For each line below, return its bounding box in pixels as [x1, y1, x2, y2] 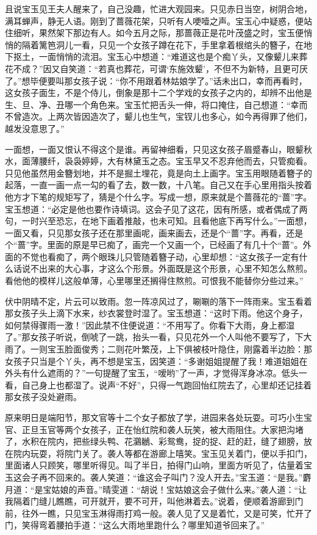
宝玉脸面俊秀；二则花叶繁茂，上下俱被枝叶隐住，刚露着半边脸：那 [47, 343, 312, 355]
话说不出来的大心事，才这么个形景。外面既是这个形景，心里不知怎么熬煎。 [13, 262, 312, 275]
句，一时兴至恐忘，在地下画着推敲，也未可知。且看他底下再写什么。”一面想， [5, 214, 312, 227]
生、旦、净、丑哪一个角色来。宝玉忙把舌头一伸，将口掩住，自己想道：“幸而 [5, 98, 308, 111]
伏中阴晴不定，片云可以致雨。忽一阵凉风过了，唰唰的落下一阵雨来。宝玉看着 [5, 294, 312, 307]
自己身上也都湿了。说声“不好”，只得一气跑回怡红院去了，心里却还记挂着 [21, 378, 312, 391]
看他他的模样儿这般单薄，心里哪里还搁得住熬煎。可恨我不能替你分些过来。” [5, 274, 304, 287]
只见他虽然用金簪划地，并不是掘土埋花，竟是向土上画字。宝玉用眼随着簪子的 [5, 166, 312, 179]
